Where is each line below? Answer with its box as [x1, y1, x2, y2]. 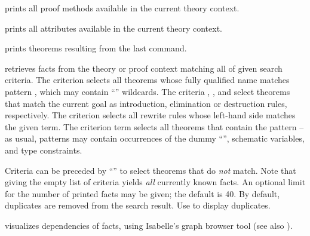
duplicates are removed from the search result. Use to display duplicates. [5, 199, 271, 212]
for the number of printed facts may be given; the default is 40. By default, [5, 187, 280, 200]
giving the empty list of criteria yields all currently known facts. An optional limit [5, 176, 306, 188]
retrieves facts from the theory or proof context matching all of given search [5, 62, 283, 74]
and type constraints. [5, 143, 82, 156]
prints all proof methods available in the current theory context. [5, 2, 240, 14]
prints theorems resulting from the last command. [5, 42, 187, 54]
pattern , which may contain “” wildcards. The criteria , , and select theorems [5, 85, 290, 97]
